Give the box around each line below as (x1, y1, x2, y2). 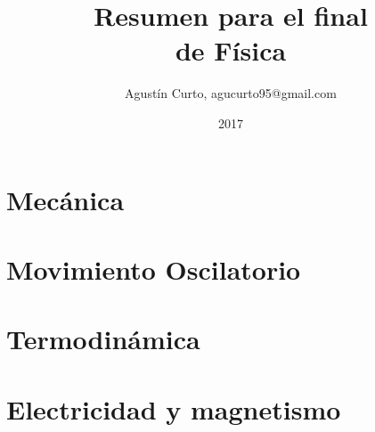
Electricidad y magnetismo (6, 390, 341, 427)
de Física (175, 32, 287, 69)
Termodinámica (6, 321, 200, 357)
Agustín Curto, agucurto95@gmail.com (125, 84, 337, 102)
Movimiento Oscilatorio (6, 250, 301, 287)
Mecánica (6, 181, 125, 217)
